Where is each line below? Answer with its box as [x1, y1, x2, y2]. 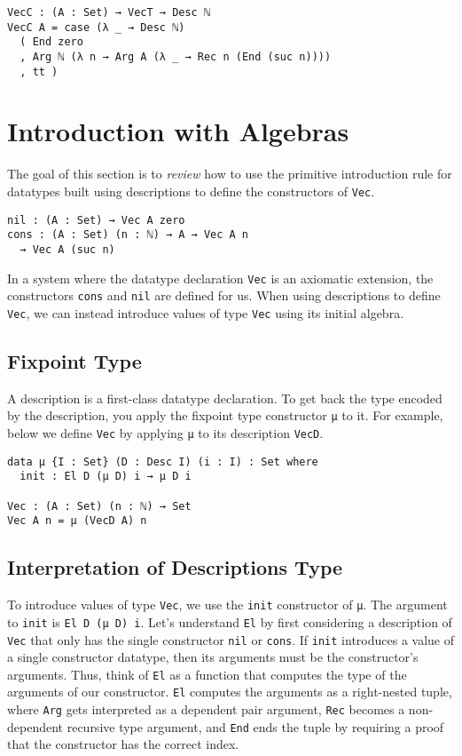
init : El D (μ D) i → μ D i [20, 470, 192, 483]
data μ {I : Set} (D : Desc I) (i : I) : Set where [7, 455, 318, 468]
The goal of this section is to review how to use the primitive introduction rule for [7, 164, 452, 183]
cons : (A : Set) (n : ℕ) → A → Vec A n [7, 228, 249, 242]
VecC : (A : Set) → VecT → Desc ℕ [7, 6, 211, 19]
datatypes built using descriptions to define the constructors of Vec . [7, 182, 375, 200]
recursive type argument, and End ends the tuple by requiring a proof [67, 717, 444, 736]
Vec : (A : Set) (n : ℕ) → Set [7, 499, 192, 513]
